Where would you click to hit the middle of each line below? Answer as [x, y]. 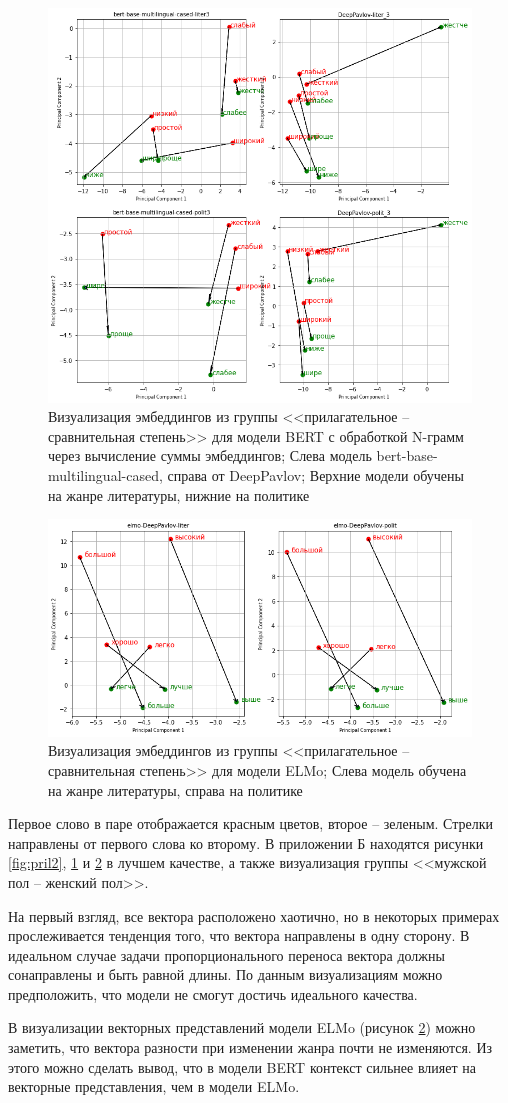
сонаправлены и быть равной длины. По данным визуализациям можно [225, 974]
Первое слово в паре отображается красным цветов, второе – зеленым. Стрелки [250, 823]
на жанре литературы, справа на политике [175, 789]
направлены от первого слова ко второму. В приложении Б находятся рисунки [246, 842]
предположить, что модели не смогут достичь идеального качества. [213, 993]
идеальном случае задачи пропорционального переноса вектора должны [226, 954]
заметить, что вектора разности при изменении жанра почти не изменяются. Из [250, 1047]
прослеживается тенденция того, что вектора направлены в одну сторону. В [239, 935]
